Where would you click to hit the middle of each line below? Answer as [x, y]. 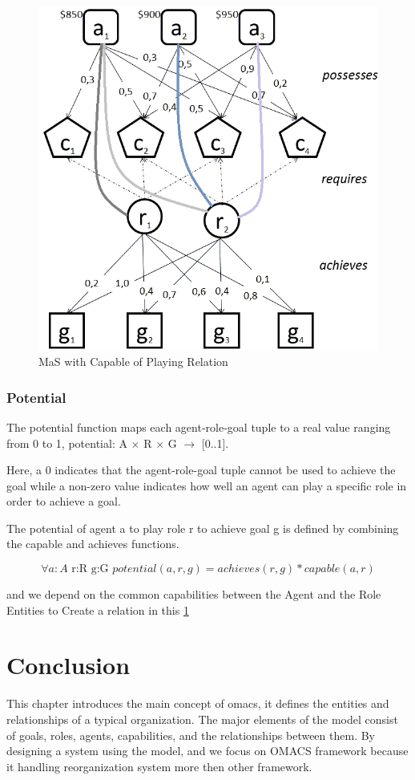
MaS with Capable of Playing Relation [133, 362]
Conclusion [68, 665]
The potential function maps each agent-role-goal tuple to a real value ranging [199, 427]
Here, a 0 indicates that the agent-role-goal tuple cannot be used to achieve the [201, 470]
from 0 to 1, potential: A [67, 443]
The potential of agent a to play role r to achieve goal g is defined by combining [203, 528]
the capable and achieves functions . [93, 544]
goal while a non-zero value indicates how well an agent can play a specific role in [207, 485]
